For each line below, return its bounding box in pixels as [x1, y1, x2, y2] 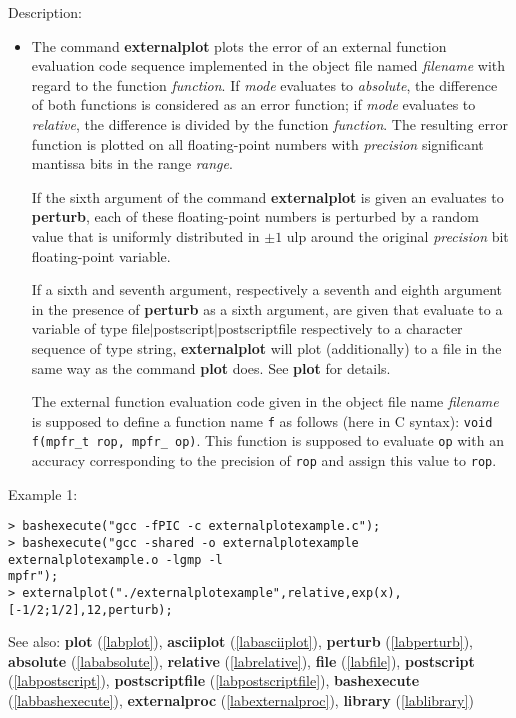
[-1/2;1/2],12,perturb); [8, 602, 173, 617]
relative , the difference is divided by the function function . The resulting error [31, 113, 508, 134]
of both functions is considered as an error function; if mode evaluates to [31, 94, 476, 115]
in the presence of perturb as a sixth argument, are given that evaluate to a [31, 298, 503, 319]
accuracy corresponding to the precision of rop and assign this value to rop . [31, 450, 497, 470]
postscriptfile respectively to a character [218, 318, 463, 339]
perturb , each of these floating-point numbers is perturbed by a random [31, 206, 479, 227]
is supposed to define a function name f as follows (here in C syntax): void [31, 410, 493, 431]
